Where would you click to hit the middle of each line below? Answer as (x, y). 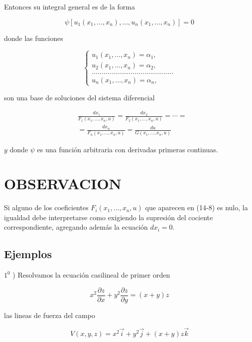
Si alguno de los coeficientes (46, 207)
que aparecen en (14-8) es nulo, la (196, 207)
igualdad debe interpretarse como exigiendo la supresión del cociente (109, 217)
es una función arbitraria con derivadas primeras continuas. (127, 149)
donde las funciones (34, 38)
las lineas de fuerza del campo (50, 315)
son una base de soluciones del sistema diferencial (79, 97)
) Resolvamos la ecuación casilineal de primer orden (91, 275)
